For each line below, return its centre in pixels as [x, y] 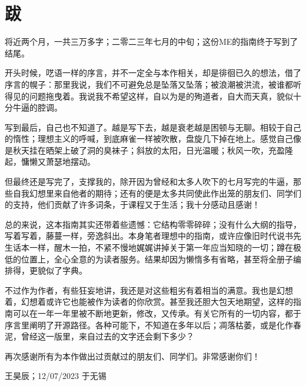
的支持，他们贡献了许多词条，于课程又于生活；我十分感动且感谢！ [132, 204]
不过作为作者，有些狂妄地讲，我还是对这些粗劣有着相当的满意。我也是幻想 [149, 290]
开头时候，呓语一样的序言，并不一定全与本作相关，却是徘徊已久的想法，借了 [153, 73]
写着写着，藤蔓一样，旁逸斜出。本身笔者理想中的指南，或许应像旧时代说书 [149, 236]
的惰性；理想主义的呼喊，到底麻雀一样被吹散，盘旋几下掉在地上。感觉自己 [149, 139]
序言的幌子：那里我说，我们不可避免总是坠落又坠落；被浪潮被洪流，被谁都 [149, 84]
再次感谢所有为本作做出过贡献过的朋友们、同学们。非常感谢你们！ [132, 356]
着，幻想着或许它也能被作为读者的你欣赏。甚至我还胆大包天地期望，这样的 [149, 302]
